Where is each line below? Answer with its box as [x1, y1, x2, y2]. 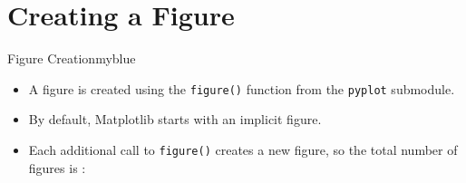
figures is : [28, 158, 86, 177]
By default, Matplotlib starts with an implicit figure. [28, 110, 322, 129]
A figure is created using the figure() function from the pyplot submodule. [28, 79, 455, 98]
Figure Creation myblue [7, 49, 136, 68]
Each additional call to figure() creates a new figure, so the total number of [28, 140, 458, 159]
